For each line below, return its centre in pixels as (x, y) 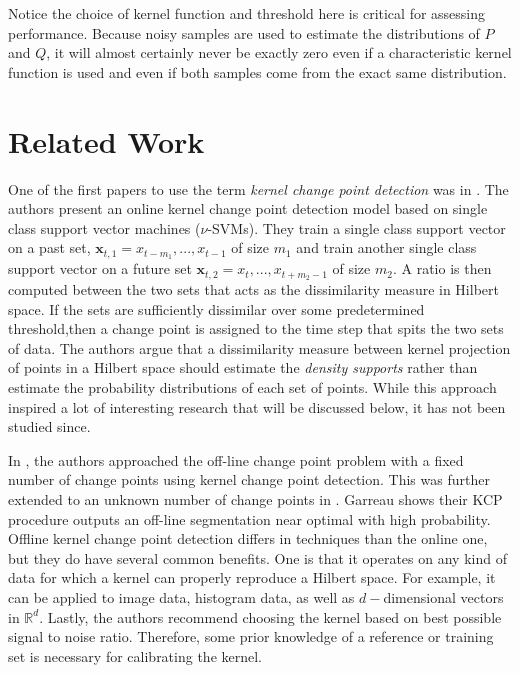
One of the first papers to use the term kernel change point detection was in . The (258, 188)
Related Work (106, 140)
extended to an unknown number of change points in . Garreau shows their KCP (255, 498)
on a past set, (49, 247)
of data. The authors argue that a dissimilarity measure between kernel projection (259, 347)
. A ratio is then (442, 268)
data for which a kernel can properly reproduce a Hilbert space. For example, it (252, 577)
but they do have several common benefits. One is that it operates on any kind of (257, 557)
